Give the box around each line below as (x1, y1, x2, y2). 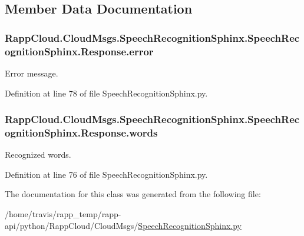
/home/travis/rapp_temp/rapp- (5, 208, 121, 220)
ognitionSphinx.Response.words (5, 125, 158, 139)
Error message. (5, 67, 58, 79)
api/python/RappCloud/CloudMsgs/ (5, 219, 138, 231)
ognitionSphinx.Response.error (5, 44, 154, 58)
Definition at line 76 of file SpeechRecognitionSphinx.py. (5, 168, 208, 180)
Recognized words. (5, 148, 71, 161)
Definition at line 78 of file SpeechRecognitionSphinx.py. (5, 87, 208, 99)
